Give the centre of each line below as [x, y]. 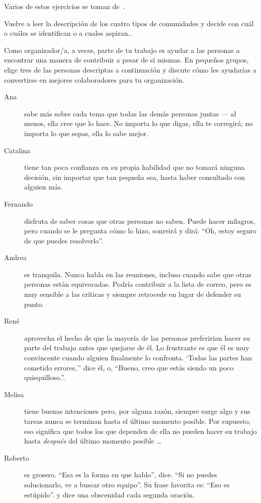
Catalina [17, 150]
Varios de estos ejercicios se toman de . [65, 6]
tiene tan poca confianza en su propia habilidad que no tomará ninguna [135, 167]
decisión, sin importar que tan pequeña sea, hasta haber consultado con [135, 177]
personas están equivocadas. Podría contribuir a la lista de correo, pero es [138, 284]
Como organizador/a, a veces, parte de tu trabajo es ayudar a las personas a [122, 50]
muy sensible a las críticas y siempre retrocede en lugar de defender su [133, 294]
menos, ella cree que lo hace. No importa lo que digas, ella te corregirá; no [139, 123]
